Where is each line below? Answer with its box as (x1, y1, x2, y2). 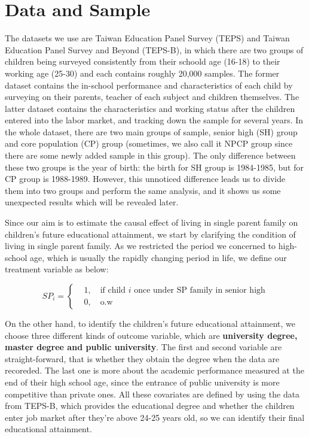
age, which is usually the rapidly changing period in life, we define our (30, 251, 287, 263)
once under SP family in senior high (134, 286, 265, 295)
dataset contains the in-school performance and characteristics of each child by (5, 78, 293, 91)
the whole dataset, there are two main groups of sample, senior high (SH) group (5, 125, 298, 138)
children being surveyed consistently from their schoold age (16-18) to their (5, 55, 280, 68)
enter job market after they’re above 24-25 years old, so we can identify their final (5, 411, 305, 423)
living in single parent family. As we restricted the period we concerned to (5, 239, 276, 252)
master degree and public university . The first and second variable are (5, 341, 282, 353)
